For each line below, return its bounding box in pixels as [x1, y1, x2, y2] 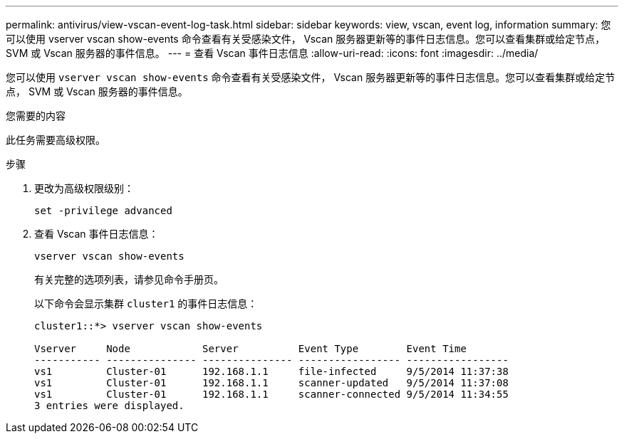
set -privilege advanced [34, 205, 172, 216]
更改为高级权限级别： [34, 182, 134, 194]
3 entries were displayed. [34, 400, 184, 411]
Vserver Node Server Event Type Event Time [34, 343, 467, 354]
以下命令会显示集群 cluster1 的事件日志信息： [34, 297, 258, 310]
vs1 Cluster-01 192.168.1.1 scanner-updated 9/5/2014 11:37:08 [34, 377, 509, 388]
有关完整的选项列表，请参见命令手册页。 [34, 273, 224, 285]
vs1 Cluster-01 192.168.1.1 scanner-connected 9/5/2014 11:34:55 [34, 388, 509, 400]
